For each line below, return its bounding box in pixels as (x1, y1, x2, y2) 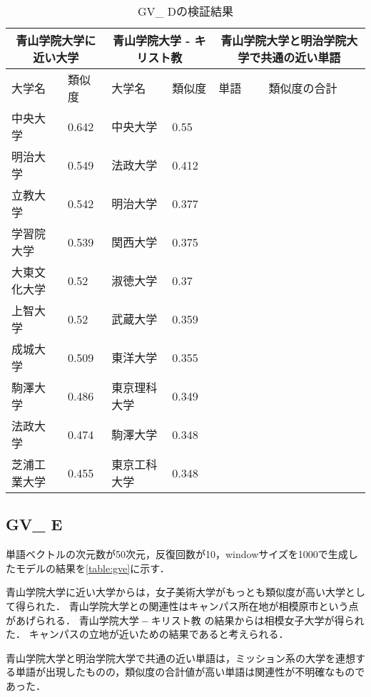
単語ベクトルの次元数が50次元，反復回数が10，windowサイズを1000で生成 (6, 547, 348, 562)
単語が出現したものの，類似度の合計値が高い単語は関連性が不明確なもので (15, 664, 365, 679)
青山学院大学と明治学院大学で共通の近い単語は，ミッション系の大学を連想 (6, 650, 355, 665)
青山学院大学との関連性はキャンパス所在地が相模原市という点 (68, 598, 359, 613)
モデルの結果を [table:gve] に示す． (15, 560, 170, 575)
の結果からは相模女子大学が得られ (204, 612, 365, 627)
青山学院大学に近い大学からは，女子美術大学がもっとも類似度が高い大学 (6, 584, 345, 599)
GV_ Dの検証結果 (137, 3, 234, 19)
